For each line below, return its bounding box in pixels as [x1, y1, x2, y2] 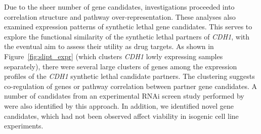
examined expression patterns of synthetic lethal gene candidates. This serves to [4, 21, 252, 32]
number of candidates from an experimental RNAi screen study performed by [4, 91, 244, 101]
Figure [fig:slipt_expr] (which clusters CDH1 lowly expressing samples [4, 51, 223, 61]
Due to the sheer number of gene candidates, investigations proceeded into [4, 2, 235, 12]
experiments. [4, 120, 43, 131]
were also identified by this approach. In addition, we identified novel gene [4, 100, 234, 111]
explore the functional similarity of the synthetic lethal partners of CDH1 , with [4, 31, 250, 41]
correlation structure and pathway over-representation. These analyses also [4, 11, 236, 22]
